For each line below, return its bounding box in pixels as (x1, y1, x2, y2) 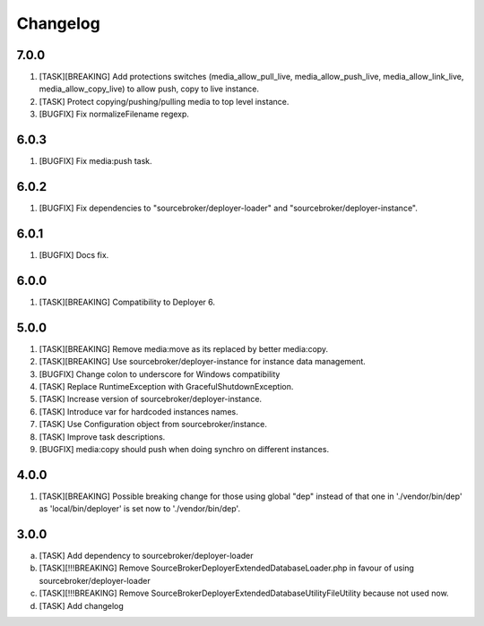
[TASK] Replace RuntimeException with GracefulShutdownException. (39, 381, 294, 391)
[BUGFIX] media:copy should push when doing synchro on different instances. (39, 443, 330, 454)
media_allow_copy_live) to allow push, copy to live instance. (39, 83, 260, 94)
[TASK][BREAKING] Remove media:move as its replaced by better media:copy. (39, 343, 329, 354)
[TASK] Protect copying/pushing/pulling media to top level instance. (39, 96, 290, 107)
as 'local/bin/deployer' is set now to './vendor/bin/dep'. (39, 503, 241, 514)
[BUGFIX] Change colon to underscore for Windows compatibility (39, 368, 281, 380)
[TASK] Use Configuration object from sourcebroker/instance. (39, 419, 268, 430)
